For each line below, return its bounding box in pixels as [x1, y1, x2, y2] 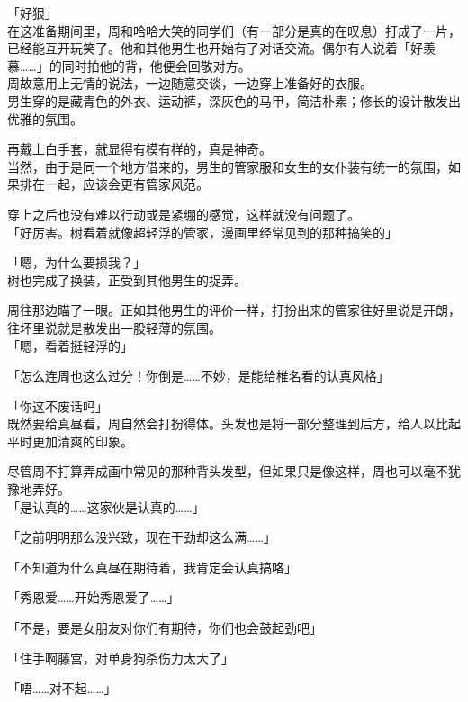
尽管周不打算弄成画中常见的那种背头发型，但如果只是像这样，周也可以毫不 [7, 462, 448, 481]
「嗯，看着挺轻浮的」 [7, 336, 133, 355]
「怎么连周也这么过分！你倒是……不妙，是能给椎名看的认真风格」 [7, 366, 390, 385]
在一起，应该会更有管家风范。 [31, 175, 209, 193]
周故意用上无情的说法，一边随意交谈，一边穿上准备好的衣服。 [7, 74, 373, 93]
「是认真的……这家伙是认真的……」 [7, 497, 205, 516]
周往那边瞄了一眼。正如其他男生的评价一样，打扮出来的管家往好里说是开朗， [7, 301, 461, 319]
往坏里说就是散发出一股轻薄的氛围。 [7, 318, 221, 337]
